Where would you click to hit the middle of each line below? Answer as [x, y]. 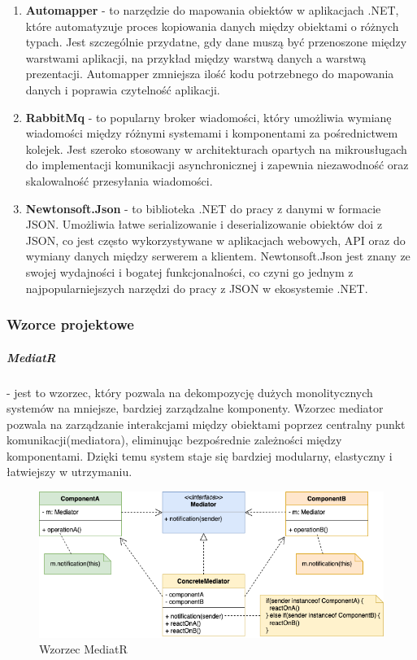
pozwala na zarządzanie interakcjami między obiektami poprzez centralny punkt [206, 424]
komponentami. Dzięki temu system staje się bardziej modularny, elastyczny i [200, 455]
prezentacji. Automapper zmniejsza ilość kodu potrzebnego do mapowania [210, 74]
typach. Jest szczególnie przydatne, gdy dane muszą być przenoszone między [216, 42]
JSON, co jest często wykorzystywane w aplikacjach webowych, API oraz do [215, 240]
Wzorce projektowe [70, 324]
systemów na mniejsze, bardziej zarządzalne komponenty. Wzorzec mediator [195, 408]
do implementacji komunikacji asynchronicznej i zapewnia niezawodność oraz [217, 165]
